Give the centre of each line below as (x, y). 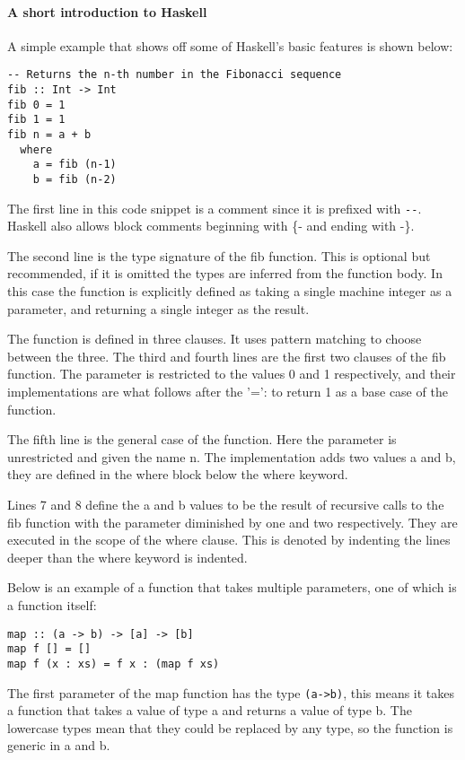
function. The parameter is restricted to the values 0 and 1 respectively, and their (232, 374)
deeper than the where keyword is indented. (127, 557)
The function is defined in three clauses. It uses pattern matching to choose (215, 339)
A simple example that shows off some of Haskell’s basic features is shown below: (230, 45)
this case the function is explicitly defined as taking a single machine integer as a (230, 291)
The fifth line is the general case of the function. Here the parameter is (202, 439)
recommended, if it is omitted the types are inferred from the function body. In (225, 273)
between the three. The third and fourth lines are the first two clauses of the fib (227, 356)
